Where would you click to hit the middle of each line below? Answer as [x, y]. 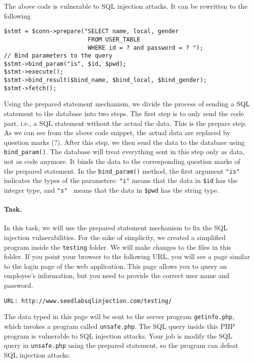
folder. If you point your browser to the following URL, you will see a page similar [127, 256]
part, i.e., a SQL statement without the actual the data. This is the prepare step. [126, 123]
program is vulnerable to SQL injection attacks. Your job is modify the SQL [118, 335]
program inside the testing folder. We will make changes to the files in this [118, 247]
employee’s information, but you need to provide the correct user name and [117, 275]
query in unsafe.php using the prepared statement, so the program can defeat [121, 345]
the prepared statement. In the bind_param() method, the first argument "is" [122, 171]
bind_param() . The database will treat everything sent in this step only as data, [124, 151]
